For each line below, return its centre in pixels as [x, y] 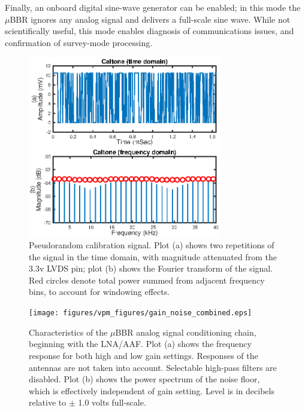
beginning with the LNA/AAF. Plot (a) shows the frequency [140, 344]
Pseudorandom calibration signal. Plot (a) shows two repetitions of [152, 245]
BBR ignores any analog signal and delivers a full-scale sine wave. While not [150, 19]
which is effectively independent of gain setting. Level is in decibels [152, 390]
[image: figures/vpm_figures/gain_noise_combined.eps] [141, 313]
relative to [48, 402]
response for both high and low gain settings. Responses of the [144, 355]
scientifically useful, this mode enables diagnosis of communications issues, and [150, 31]
